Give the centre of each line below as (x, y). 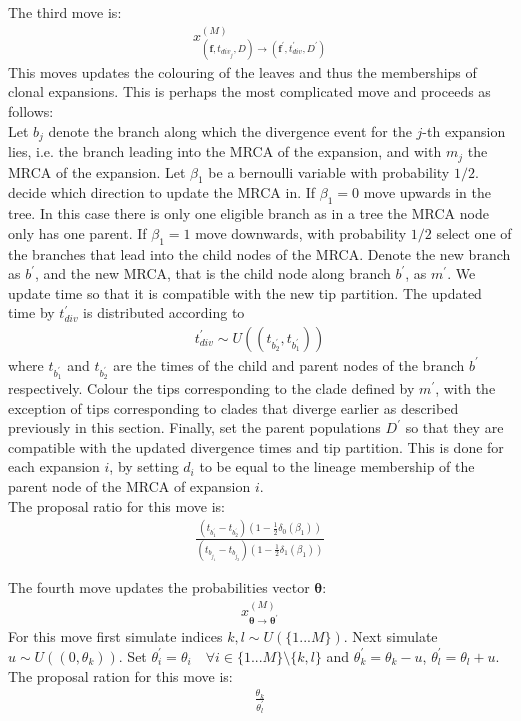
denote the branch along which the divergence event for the (230, 130)
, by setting (144, 466)
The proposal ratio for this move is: (116, 505)
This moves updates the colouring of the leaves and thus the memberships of (242, 71)
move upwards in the (427, 192)
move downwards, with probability (301, 232)
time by (31, 312)
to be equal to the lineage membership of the (337, 466)
